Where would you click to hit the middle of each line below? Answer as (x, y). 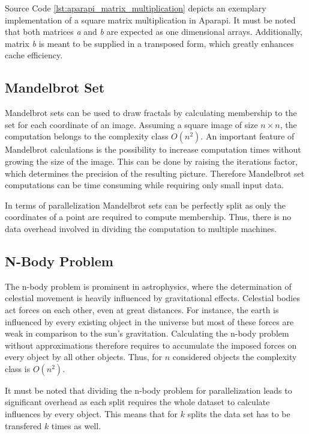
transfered (23, 425)
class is (18, 368)
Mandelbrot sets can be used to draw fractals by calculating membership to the (151, 113)
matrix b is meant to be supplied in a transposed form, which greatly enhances (149, 43)
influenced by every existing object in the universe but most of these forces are (149, 321)
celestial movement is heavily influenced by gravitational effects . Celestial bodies (152, 298)
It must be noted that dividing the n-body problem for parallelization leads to (148, 390)
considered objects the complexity (235, 357)
